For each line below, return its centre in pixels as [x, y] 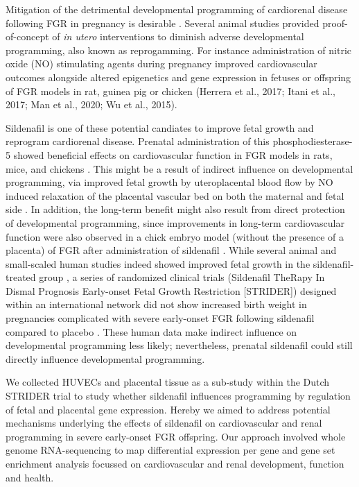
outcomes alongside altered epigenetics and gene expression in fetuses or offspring [178, 77]
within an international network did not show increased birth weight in [156, 304]
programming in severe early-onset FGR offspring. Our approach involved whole [176, 436]
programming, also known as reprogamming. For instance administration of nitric [178, 50]
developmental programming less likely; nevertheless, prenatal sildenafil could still [179, 345]
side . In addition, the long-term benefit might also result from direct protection [175, 209]
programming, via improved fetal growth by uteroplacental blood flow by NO [169, 182]
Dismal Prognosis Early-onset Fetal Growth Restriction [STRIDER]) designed [171, 290]
